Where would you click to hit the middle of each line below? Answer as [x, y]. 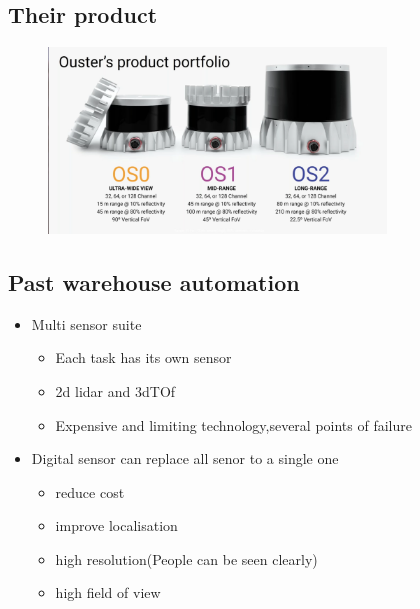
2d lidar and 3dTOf [115, 390]
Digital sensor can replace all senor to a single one [185, 458]
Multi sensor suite [86, 323]
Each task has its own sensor [143, 357]
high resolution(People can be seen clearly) [186, 558]
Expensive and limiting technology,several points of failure [233, 424]
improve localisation [116, 525]
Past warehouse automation [154, 281]
